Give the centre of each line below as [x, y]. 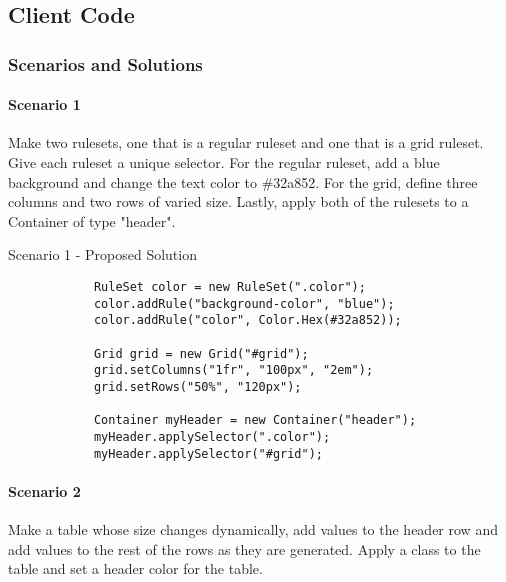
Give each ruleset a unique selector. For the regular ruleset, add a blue [224, 162]
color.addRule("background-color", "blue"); [244, 303]
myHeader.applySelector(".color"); [212, 436]
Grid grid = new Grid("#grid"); [201, 353]
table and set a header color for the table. [135, 568]
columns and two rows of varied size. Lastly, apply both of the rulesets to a [238, 201]
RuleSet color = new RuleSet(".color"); [229, 286]
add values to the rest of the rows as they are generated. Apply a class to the [244, 548]
